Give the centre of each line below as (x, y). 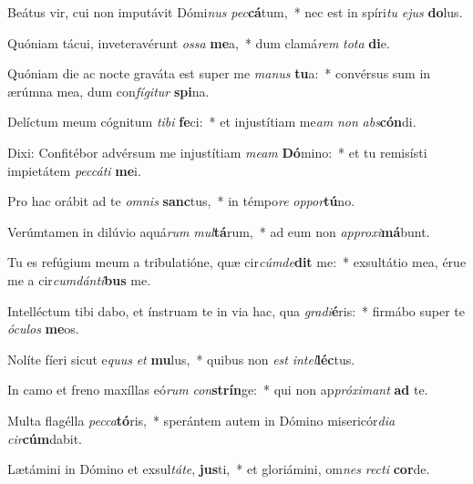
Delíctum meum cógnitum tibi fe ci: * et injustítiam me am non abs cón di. (212, 122)
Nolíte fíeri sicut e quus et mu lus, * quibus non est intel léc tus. (181, 359)
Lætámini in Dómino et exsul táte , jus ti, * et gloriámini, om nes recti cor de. (219, 469)
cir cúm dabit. (45, 438)
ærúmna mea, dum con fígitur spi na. (108, 91)
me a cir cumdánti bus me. (79, 279)
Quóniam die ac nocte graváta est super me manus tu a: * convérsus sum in (219, 73)
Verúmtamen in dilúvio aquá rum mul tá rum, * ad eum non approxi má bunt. (219, 231)
